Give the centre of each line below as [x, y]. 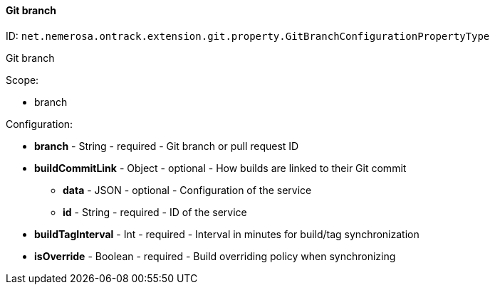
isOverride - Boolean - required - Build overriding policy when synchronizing [215, 256]
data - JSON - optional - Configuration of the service [187, 190]
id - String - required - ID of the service [155, 212]
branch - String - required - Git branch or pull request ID [167, 146]
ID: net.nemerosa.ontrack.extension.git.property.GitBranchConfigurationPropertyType [248, 36]
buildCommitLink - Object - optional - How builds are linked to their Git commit [220, 168]
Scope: [22, 80]
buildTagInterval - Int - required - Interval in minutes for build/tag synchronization [227, 234]
